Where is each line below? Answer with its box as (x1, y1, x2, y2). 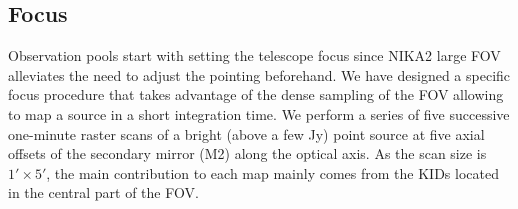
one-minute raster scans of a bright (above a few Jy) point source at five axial (8, 123, 485, 144)
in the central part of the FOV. (8, 182, 199, 203)
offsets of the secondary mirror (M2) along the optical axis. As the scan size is (8, 143, 487, 164)
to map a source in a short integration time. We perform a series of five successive (8, 103, 510, 124)
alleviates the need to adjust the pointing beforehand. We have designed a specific (8, 64, 511, 85)
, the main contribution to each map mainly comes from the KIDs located (46, 162, 499, 183)
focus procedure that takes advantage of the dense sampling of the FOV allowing (8, 84, 504, 105)
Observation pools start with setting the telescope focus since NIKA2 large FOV (8, 45, 501, 66)
